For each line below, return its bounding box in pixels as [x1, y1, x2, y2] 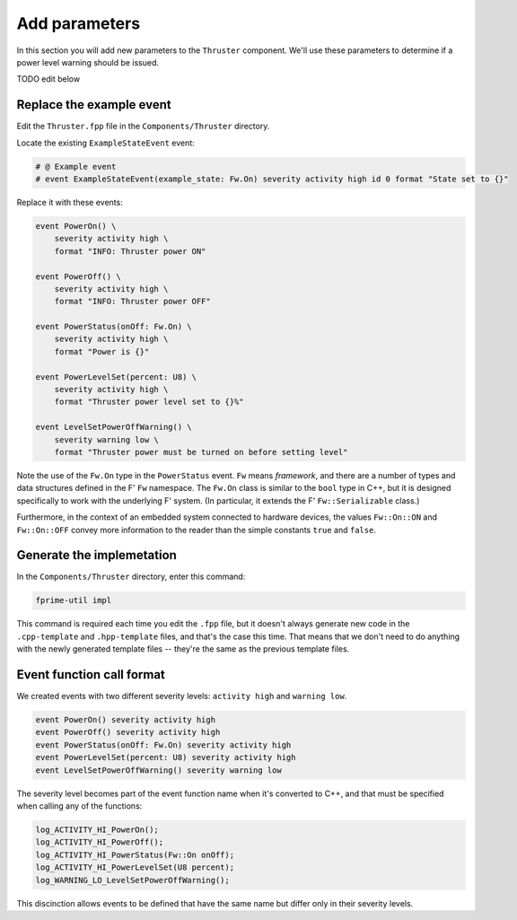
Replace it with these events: [16, 197, 123, 207]
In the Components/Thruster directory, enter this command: [16, 571, 246, 583]
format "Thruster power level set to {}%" [54, 397, 244, 407]
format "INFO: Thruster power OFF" [54, 296, 211, 307]
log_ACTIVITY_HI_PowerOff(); [35, 837, 164, 847]
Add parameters [16, 13, 141, 33]
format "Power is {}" [54, 346, 150, 356]
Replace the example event [16, 97, 171, 112]
